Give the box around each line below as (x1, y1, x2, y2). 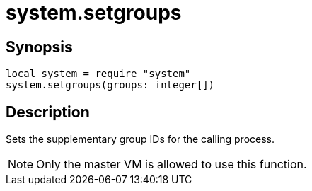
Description (6, 103, 90, 121)
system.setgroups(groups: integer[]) (6, 79, 215, 91)
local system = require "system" (6, 68, 191, 80)
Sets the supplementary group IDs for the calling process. (6, 133, 275, 146)
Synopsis (6, 37, 73, 56)
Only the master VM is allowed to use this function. (36, 157, 307, 172)
